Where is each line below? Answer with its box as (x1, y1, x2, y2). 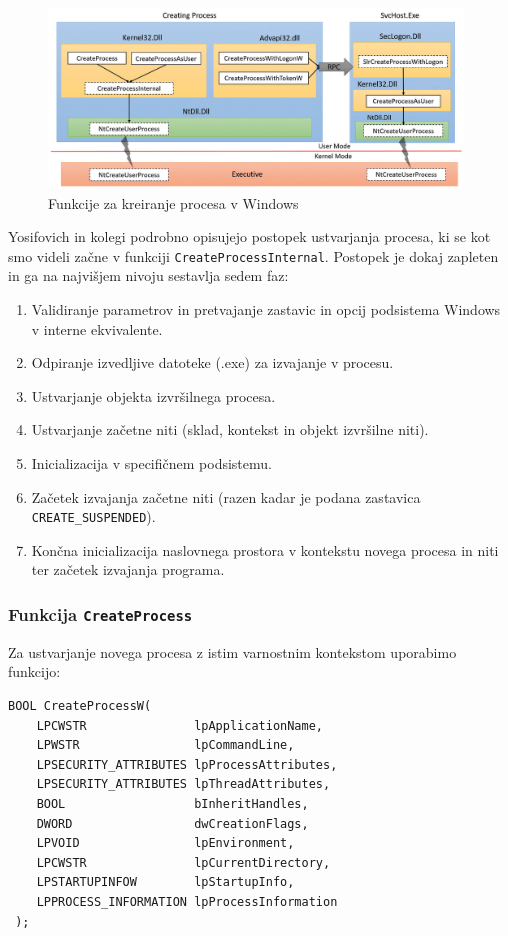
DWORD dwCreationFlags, (36, 816, 309, 831)
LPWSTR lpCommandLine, (36, 738, 295, 753)
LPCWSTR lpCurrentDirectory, (36, 855, 331, 870)
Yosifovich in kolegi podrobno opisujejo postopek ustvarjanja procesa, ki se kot (8, 226, 491, 247)
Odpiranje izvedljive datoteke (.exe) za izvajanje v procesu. (31, 352, 394, 373)
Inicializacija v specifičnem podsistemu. (31, 452, 272, 473)
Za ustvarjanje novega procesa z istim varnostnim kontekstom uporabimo (8, 641, 457, 662)
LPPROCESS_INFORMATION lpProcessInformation (36, 894, 338, 909)
